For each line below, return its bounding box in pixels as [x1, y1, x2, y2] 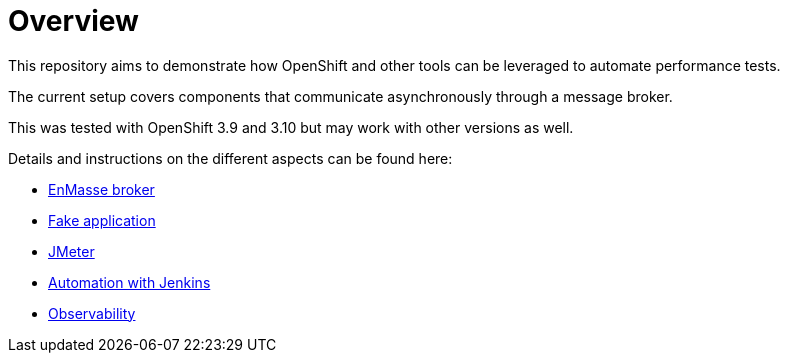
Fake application [48, 211, 156, 229]
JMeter [48, 242, 95, 260]
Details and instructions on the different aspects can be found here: [8, 149, 453, 167]
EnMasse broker [48, 180, 155, 198]
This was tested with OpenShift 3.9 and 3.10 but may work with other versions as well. [8, 118, 574, 136]
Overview [8, 4, 139, 38]
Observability [48, 304, 136, 322]
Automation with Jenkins [48, 273, 211, 291]
